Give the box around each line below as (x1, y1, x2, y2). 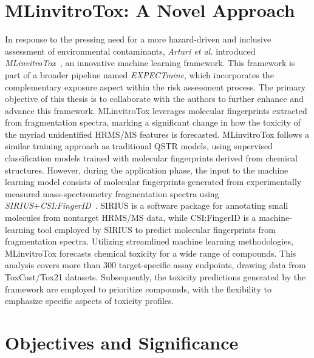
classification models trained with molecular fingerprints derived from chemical (5, 152, 298, 164)
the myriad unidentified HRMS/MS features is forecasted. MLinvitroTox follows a (5, 127, 310, 140)
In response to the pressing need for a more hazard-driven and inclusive (5, 33, 271, 46)
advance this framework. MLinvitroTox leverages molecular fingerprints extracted (5, 104, 307, 117)
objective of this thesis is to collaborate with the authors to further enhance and (5, 92, 304, 105)
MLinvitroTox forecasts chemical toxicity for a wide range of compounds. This (5, 246, 296, 259)
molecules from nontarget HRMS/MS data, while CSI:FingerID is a (5, 211, 256, 224)
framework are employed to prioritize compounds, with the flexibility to (5, 282, 271, 295)
